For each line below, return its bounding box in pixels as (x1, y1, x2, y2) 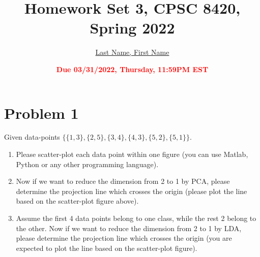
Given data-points (4, 132, 60, 142)
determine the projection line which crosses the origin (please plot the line (16, 185, 247, 196)
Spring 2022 (90, 17, 175, 38)
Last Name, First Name (95, 47, 169, 57)
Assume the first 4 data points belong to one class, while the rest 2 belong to (16, 213, 256, 223)
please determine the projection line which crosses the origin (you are (16, 233, 232, 243)
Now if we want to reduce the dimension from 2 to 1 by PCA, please (16, 176, 230, 186)
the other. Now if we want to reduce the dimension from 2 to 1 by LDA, (16, 222, 242, 233)
